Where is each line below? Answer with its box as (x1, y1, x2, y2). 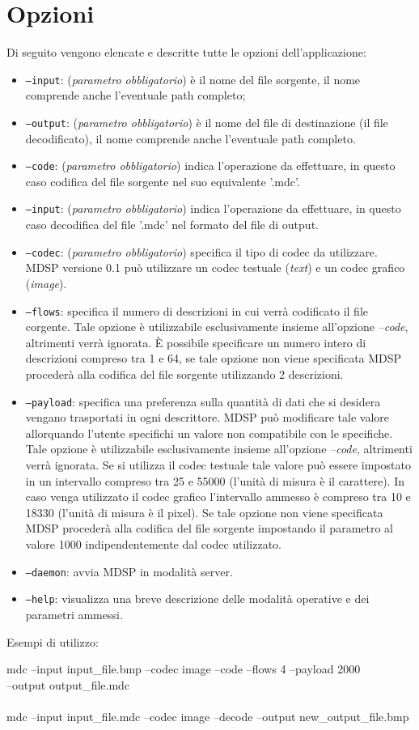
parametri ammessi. (25, 605, 123, 622)
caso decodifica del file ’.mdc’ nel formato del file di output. (25, 216, 319, 233)
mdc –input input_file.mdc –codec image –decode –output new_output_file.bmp (6, 707, 409, 724)
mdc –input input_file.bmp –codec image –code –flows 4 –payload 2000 (6, 660, 361, 677)
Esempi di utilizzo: (6, 633, 99, 650)
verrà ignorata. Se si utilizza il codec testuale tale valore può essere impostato (25, 456, 411, 473)
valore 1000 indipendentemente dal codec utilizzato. (25, 536, 281, 552)
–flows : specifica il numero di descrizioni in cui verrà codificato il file (25, 302, 369, 319)
